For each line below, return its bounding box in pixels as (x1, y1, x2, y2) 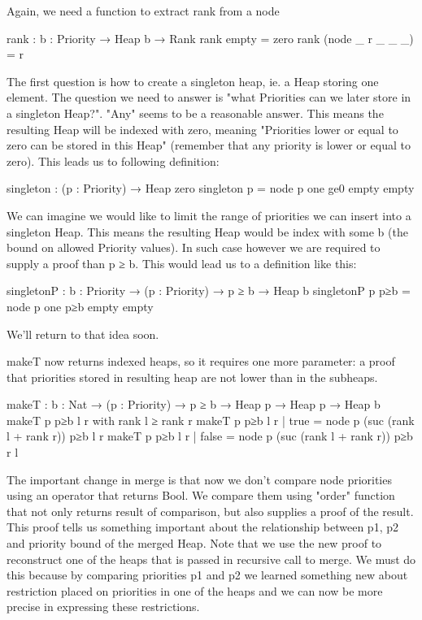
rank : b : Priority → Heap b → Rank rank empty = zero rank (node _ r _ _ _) (7, 29, 414, 46)
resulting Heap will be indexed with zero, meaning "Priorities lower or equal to (7, 120, 398, 137)
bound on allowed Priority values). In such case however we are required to (7, 239, 381, 256)
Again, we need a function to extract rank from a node (7, 2, 280, 19)
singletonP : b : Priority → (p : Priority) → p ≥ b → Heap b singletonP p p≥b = (7, 282, 411, 299)
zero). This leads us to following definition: (7, 152, 220, 169)
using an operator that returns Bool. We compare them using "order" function (7, 487, 395, 504)
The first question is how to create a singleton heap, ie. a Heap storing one (7, 72, 379, 89)
